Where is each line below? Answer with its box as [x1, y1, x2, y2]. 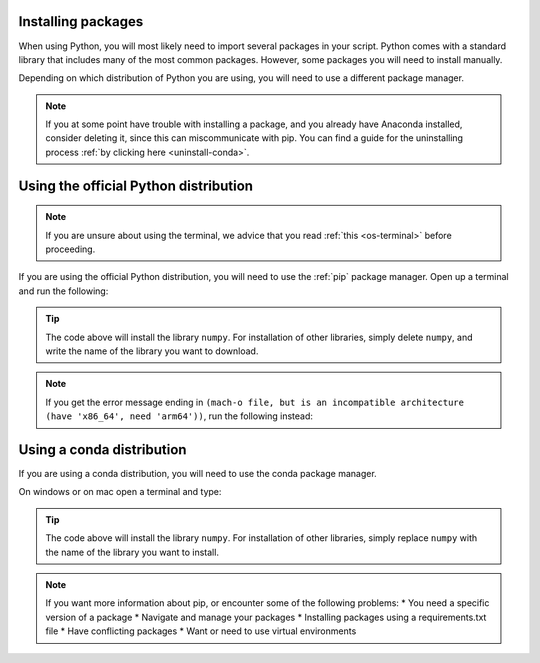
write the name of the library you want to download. [45, 345, 259, 357]
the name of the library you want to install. [45, 546, 220, 558]
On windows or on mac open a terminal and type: [18, 486, 222, 498]
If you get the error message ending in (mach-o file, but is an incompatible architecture [45, 396, 465, 408]
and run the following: [18, 285, 109, 297]
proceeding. [45, 243, 96, 255]
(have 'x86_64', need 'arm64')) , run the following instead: [45, 410, 314, 422]
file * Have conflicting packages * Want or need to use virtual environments [45, 625, 357, 637]
